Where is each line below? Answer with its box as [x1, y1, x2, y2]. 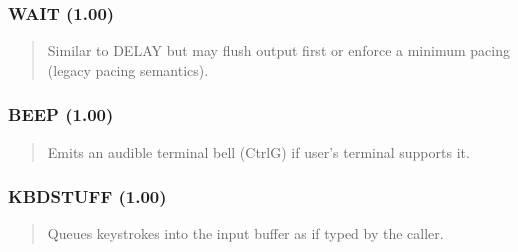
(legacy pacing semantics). [47, 59, 209, 80]
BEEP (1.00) [8, 102, 114, 127]
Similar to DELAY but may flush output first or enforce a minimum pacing [47, 40, 510, 61]
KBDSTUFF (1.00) [8, 184, 167, 209]
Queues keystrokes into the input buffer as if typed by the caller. [47, 223, 444, 244]
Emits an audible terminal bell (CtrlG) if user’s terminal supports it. [47, 141, 470, 162]
